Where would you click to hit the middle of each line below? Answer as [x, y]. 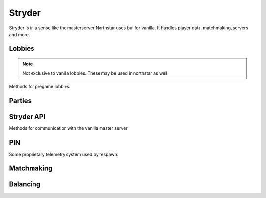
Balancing [25, 184]
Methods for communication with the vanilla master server [68, 128]
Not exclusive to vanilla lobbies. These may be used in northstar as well [95, 73]
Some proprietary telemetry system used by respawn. [64, 154]
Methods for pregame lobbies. [40, 87]
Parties [20, 100]
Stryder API [27, 116]
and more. [19, 34]
